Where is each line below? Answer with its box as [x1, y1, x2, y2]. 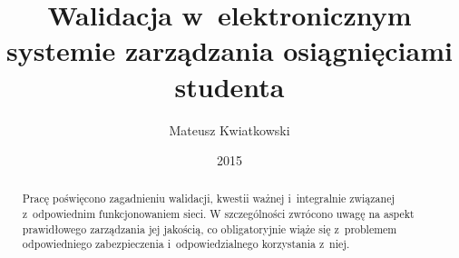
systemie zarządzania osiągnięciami [6, 32, 453, 69]
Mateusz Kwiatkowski [169, 120, 290, 139]
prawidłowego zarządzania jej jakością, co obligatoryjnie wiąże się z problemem [22, 221, 397, 236]
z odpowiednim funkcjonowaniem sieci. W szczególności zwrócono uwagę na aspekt [22, 206, 415, 222]
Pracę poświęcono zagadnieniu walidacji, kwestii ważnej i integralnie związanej [22, 191, 396, 206]
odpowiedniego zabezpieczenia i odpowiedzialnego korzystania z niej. [22, 236, 350, 252]
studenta [174, 67, 285, 104]
